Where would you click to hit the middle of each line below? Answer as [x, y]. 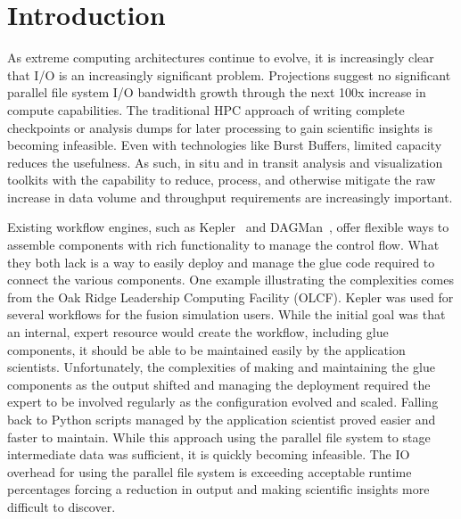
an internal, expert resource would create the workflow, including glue [198, 332]
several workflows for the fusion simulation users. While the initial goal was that [226, 314]
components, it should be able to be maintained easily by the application [206, 349]
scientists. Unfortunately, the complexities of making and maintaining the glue [221, 367]
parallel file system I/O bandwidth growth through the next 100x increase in [217, 92]
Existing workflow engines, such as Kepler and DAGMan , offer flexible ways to [228, 227]
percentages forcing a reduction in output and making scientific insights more [218, 489]
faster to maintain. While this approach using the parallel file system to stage [219, 437]
